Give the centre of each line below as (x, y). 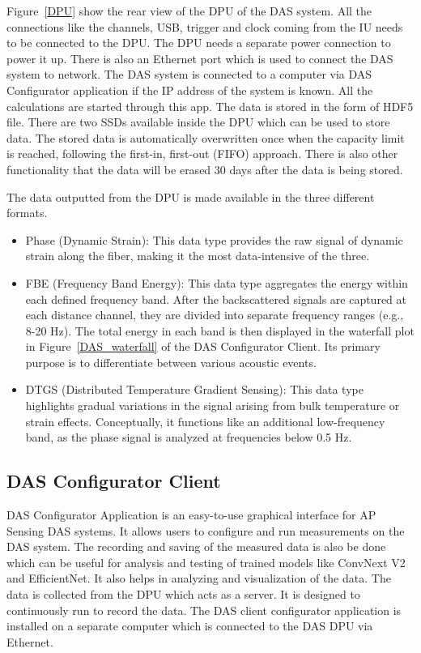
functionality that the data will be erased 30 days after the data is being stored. (205, 169)
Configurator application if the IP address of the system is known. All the (190, 90)
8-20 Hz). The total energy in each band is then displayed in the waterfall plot (220, 330)
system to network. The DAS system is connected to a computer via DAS (189, 74)
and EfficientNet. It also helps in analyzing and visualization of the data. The (199, 578)
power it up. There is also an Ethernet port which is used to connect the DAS (200, 58)
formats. (27, 213)
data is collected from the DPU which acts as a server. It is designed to (183, 594)
